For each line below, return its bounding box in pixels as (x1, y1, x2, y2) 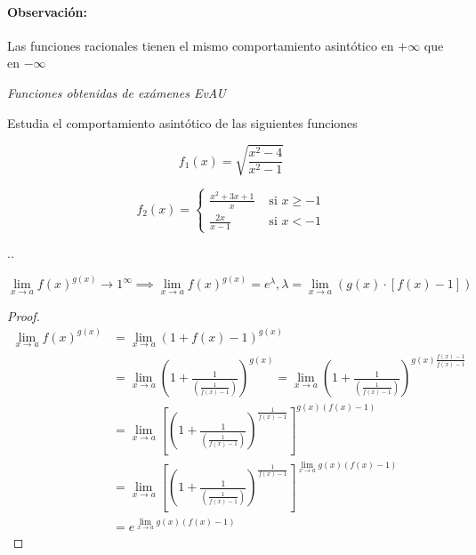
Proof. (7, 306, 40, 325)
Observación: (7, 2, 87, 20)
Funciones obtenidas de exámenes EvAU (7, 83, 226, 101)
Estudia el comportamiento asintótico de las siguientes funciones (7, 113, 358, 132)
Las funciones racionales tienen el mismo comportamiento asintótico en (7, 36, 394, 54)
